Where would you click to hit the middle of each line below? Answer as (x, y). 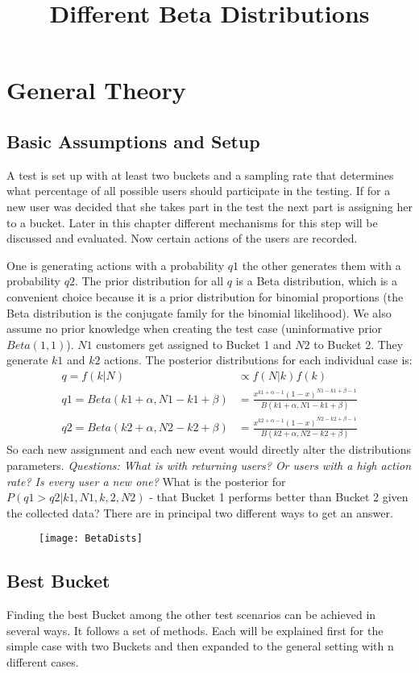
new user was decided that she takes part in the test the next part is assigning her (209, 206)
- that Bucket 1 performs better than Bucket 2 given (279, 497)
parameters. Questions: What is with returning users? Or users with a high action (209, 465)
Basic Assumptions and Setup (133, 141)
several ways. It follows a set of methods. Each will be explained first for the (195, 630)
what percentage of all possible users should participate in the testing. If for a (199, 191)
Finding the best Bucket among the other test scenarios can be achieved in (191, 615)
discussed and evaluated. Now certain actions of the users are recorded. (182, 238)
